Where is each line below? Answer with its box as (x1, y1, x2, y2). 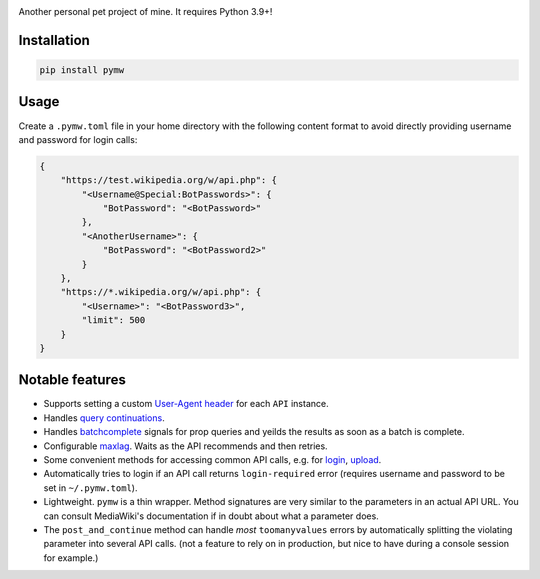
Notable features (18, 371, 127, 389)
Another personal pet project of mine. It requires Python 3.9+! (18, 6, 273, 17)
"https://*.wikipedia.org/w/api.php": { (60, 286, 262, 298)
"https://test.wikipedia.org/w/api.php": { (60, 175, 277, 186)
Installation (18, 31, 90, 49)
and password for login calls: (18, 133, 138, 145)
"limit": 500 (81, 315, 146, 326)
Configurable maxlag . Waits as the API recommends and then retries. (43, 440, 329, 452)
